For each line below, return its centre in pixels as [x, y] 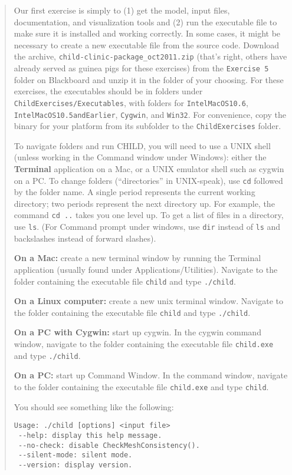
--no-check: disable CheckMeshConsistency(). [109, 445]
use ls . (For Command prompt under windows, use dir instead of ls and [147, 227]
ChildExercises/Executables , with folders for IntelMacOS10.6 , [131, 102]
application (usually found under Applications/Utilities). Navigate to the [146, 269]
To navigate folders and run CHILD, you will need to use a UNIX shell [142, 145]
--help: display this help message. [90, 435]
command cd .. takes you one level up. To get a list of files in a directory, [149, 215]
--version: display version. [75, 465]
